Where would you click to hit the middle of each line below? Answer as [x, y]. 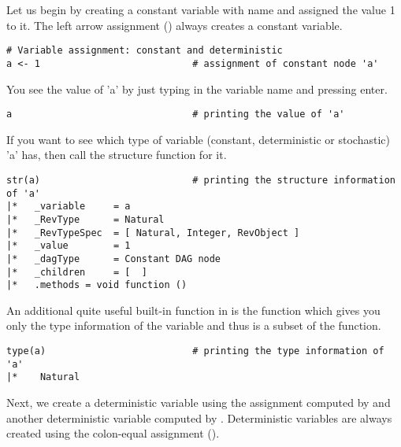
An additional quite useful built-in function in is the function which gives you [193, 310]
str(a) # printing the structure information [201, 180]
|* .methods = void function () [97, 285]
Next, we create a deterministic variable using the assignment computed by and [199, 402]
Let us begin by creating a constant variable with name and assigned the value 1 [201, 9]
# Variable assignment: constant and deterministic [145, 51]
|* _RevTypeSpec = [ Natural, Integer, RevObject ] [153, 233]
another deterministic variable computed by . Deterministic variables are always [199, 417]
